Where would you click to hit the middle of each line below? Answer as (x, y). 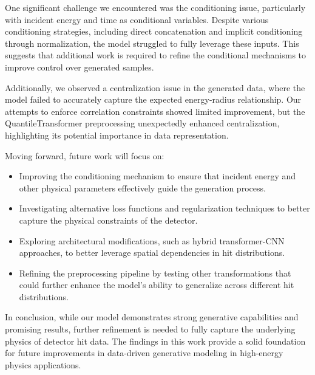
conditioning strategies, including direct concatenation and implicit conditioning (154, 31)
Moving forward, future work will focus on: (85, 155)
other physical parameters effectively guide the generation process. (142, 187)
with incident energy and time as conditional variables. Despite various (137, 19)
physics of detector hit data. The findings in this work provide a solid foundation (155, 341)
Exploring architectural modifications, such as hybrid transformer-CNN (152, 240)
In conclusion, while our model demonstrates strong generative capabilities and (152, 317)
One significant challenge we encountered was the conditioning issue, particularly (155, 7)
